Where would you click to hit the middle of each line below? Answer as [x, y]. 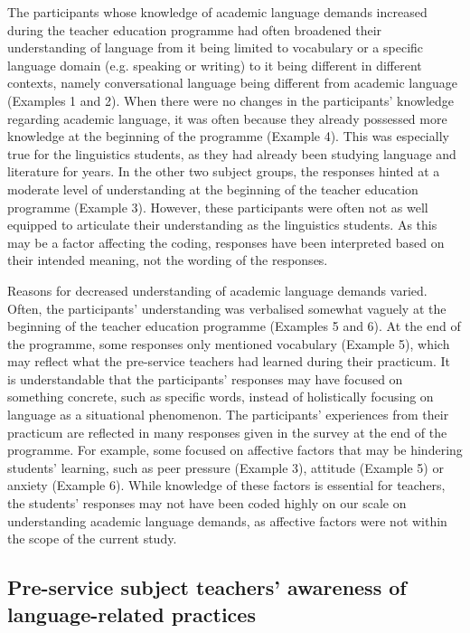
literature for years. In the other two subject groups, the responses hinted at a [224, 171]
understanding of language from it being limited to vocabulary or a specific [216, 47]
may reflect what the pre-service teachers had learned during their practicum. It [229, 361]
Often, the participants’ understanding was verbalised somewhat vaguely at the [227, 308]
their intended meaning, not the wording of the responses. [168, 260]
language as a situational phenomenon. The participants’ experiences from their [228, 415]
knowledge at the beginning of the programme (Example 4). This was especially [228, 136]
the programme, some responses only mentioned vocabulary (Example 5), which [229, 343]
